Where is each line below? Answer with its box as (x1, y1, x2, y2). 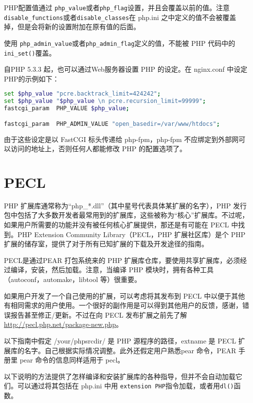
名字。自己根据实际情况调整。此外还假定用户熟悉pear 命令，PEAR (24, 345, 236, 355)
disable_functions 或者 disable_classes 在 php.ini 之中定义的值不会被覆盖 (4, 12, 236, 22)
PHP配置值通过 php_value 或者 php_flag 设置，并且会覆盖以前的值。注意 (4, 2, 230, 12)
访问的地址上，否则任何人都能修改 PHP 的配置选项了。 (10, 143, 186, 154)
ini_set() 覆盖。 (4, 47, 56, 58)
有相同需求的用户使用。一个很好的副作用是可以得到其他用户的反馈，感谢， (4, 300, 242, 310)
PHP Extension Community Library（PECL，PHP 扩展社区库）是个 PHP (17, 229, 246, 239)
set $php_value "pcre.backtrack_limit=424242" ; (4, 90, 161, 98)
